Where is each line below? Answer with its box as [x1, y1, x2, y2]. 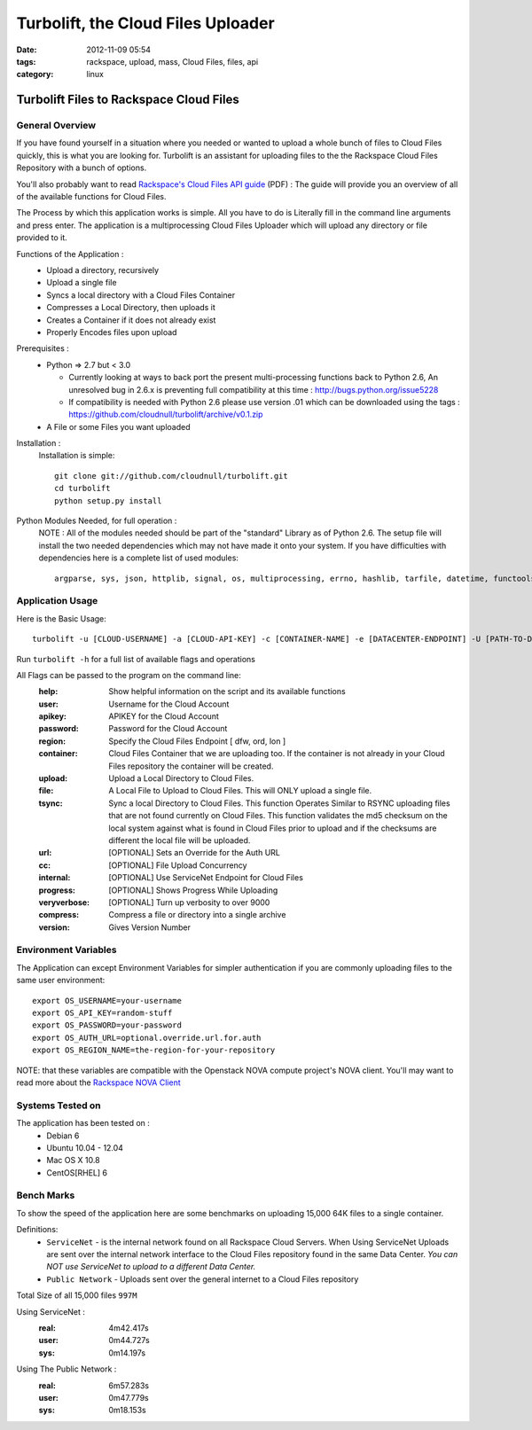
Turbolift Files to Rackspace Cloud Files [16, 92, 239, 107]
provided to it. [16, 232, 68, 243]
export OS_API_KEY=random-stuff [32, 1008, 173, 1019]
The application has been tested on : [16, 1118, 151, 1129]
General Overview [16, 120, 97, 132]
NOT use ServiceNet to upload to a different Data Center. [46, 1262, 256, 1272]
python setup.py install [54, 496, 162, 505]
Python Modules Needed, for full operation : [16, 515, 177, 527]
